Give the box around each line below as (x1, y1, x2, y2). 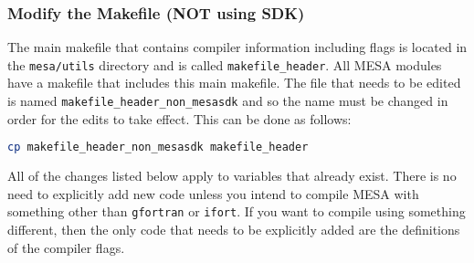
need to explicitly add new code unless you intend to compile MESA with (7, 184, 419, 203)
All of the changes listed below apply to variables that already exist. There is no (7, 166, 457, 185)
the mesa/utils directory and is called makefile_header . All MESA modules (7, 55, 442, 74)
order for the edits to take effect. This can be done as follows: (7, 109, 352, 128)
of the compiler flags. (7, 237, 125, 257)
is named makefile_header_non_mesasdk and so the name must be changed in (7, 91, 448, 110)
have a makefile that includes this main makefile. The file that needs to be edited (7, 73, 461, 92)
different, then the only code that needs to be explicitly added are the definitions (7, 220, 460, 239)
